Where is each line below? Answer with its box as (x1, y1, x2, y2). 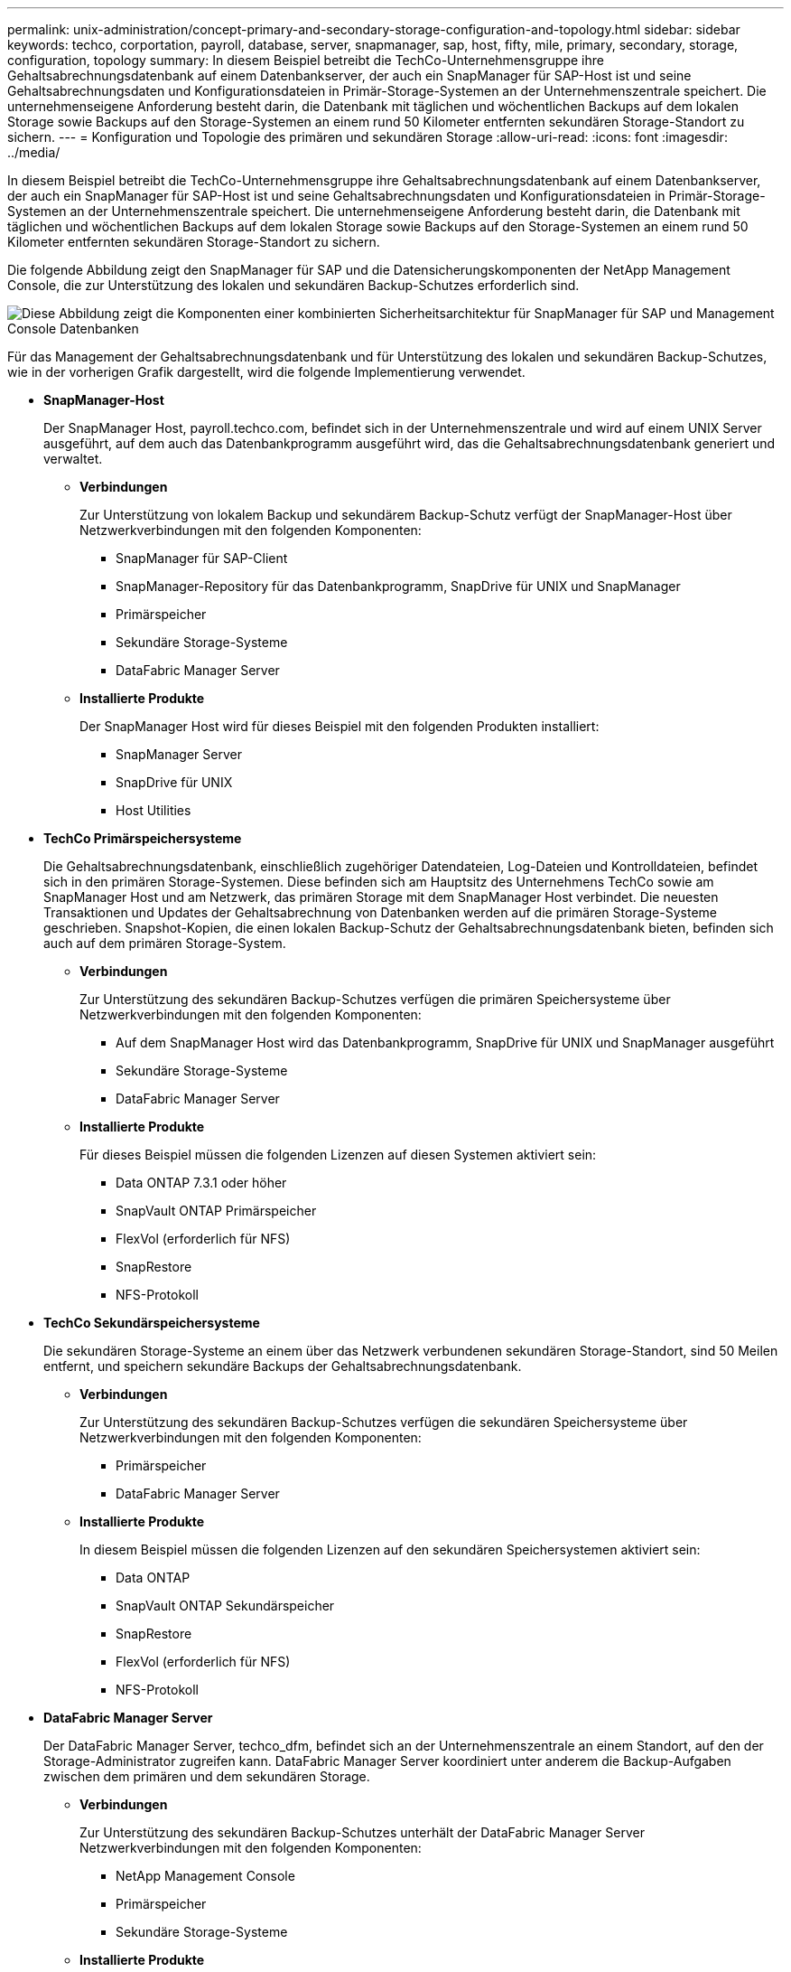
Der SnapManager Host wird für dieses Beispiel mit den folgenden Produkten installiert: (79, 718, 600, 734)
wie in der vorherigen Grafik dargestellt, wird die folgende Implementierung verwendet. (7, 364, 526, 380)
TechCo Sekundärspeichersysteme (43, 1315, 260, 1330)
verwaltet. (43, 451, 103, 466)
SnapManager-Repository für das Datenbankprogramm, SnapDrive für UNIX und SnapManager (116, 578, 681, 594)
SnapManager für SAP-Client (116, 550, 288, 566)
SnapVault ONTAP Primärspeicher (116, 1203, 317, 1218)
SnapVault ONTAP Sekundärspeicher (116, 1598, 335, 1613)
